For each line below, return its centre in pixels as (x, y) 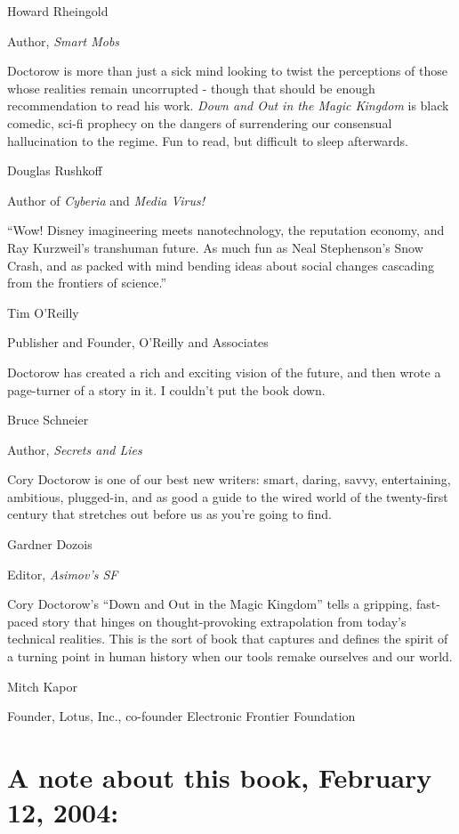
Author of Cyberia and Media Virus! (106, 200)
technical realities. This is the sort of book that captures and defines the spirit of (228, 639)
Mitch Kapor (43, 686)
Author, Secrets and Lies (75, 449)
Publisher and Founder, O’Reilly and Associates (138, 342)
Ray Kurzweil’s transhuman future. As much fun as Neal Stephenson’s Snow (215, 247)
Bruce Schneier (48, 420)
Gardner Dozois (50, 544)
